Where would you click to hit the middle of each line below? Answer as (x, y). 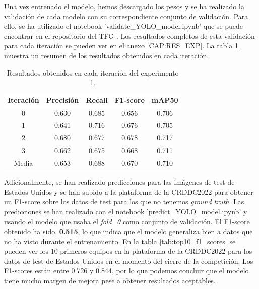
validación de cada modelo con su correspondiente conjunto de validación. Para (126, 16)
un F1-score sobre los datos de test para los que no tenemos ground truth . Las (124, 202)
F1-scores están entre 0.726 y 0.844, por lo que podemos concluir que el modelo (126, 271)
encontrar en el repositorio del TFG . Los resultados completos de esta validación (129, 35)
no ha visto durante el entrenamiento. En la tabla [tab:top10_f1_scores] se (120, 241)
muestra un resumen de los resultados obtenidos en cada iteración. (107, 55)
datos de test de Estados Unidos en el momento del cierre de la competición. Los (129, 261)
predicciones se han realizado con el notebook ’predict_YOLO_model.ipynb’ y (126, 211)
